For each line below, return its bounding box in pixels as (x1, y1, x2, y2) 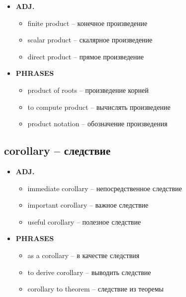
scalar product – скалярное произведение (27, 34, 153, 45)
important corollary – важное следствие (27, 200, 149, 210)
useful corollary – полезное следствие (27, 216, 141, 227)
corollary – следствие (4, 143, 111, 158)
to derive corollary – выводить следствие (27, 267, 151, 277)
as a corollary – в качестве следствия (27, 250, 140, 260)
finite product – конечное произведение (27, 17, 148, 28)
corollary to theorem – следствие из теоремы (27, 284, 164, 294)
